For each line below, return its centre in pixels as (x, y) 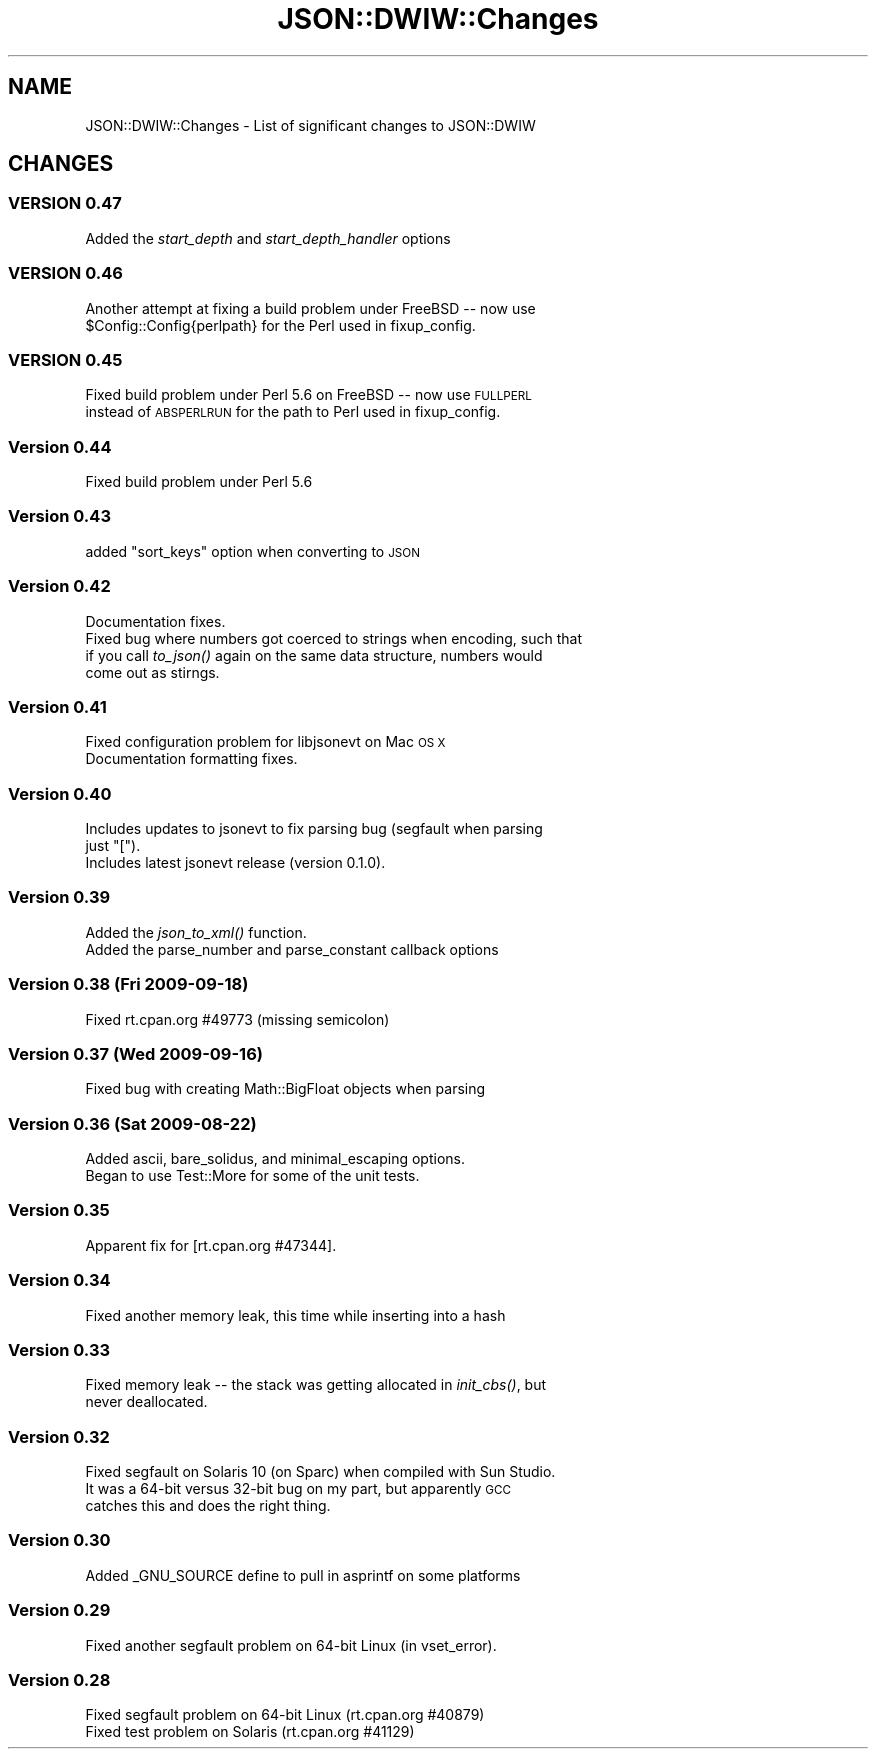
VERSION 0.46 (65, 273)
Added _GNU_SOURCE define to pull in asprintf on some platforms (303, 1575)
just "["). (113, 846)
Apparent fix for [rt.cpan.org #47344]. (211, 1245)
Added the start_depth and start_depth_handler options (268, 238)
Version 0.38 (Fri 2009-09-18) (128, 984)
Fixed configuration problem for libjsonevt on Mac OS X (265, 742)
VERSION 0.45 (65, 359)
